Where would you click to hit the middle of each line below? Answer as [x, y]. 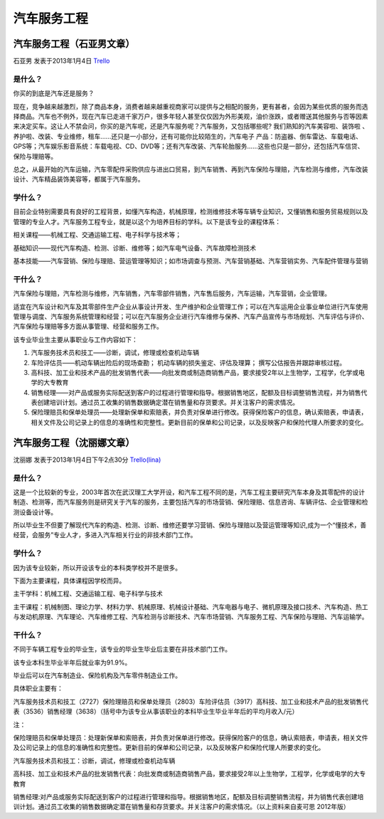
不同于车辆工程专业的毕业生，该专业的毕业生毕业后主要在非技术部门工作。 [122, 649]
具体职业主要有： [38, 688]
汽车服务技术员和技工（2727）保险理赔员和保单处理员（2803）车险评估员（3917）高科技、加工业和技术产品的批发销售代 [191, 702]
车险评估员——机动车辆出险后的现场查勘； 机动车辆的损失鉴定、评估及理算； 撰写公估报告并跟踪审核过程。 [188, 362]
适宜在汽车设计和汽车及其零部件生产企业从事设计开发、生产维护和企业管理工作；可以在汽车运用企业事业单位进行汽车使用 [191, 307]
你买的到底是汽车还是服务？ [54, 93]
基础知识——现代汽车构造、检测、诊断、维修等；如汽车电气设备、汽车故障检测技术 [134, 248]
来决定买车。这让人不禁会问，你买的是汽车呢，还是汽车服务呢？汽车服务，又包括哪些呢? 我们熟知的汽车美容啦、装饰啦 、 [191, 126]
